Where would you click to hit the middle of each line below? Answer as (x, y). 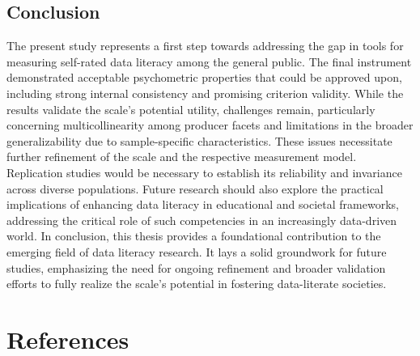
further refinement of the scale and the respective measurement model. (182, 157)
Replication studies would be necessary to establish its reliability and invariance (204, 172)
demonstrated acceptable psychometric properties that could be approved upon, (204, 77)
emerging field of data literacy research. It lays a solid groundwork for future (197, 251)
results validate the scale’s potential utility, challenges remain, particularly (191, 109)
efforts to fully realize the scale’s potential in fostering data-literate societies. (197, 284)
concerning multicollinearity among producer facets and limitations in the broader (210, 125)
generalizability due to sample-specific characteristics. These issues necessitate (199, 140)
